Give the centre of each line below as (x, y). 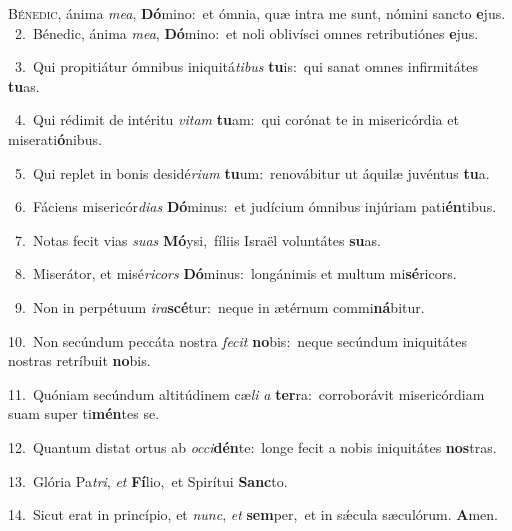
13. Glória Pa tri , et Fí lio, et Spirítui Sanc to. (148, 480)
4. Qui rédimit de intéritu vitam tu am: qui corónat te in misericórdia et (236, 119)
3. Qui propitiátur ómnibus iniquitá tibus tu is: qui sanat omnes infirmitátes (246, 66)
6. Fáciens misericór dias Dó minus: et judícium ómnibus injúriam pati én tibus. (255, 206)
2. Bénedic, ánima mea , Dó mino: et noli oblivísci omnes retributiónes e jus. (246, 32)
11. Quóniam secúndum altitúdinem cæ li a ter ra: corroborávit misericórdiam (246, 393)
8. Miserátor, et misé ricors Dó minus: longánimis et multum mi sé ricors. (235, 273)
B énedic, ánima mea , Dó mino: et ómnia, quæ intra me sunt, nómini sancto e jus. (257, 13)
